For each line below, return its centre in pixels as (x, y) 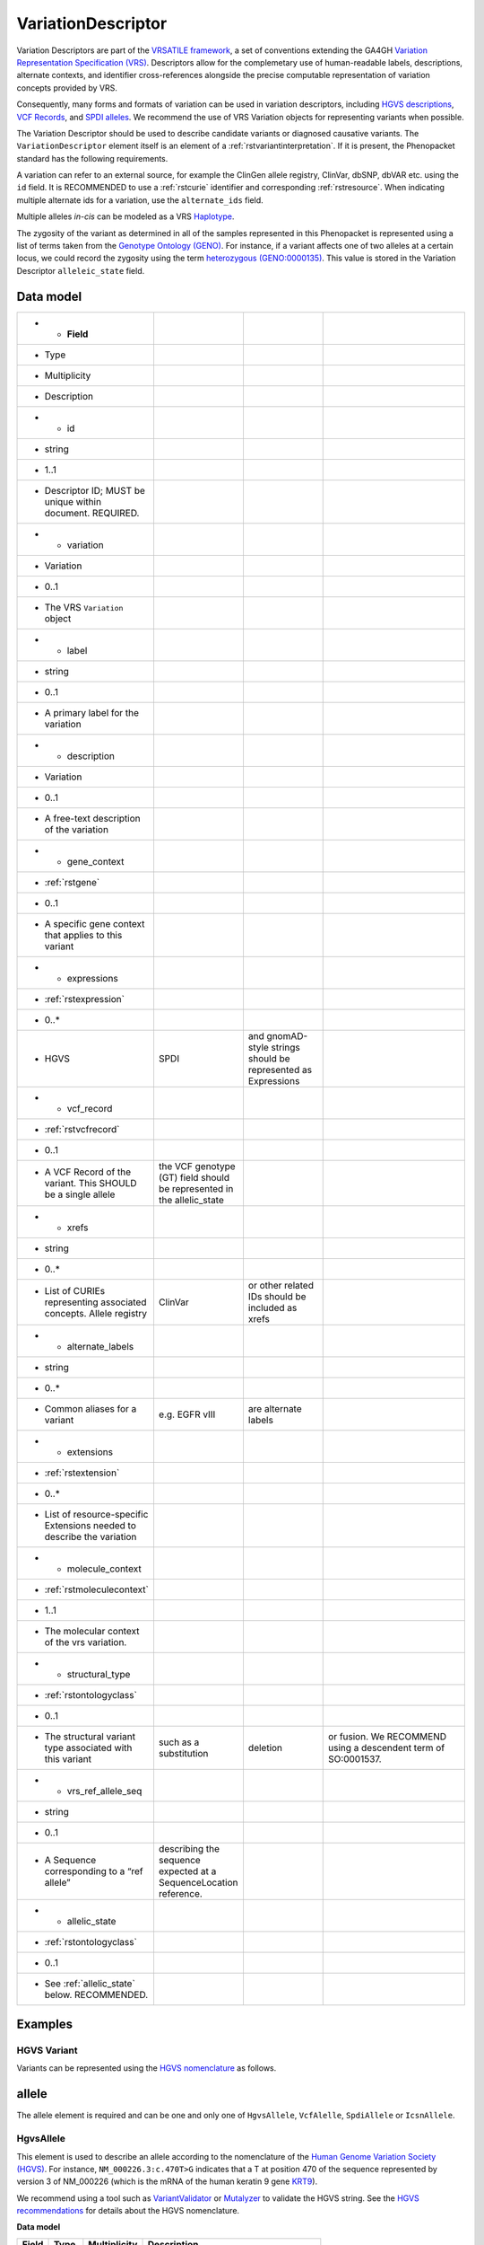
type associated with (88, 1748)
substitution (183, 1753)
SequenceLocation (198, 1882)
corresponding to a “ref (94, 1871)
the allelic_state (191, 1200)
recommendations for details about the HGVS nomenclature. (128, 2211)
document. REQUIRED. (92, 513)
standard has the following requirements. (92, 158)
